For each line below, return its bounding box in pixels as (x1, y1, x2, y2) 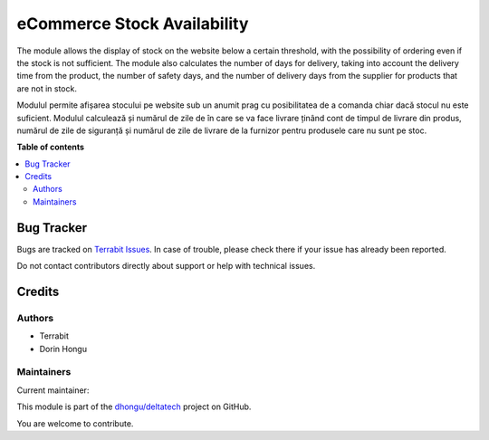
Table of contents (16, 141, 85, 153)
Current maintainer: (16, 385, 90, 396)
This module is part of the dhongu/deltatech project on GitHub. (16, 401, 252, 412)
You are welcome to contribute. (16, 417, 134, 429)
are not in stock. (16, 82, 77, 94)
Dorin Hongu (39, 343, 88, 354)
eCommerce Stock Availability (16, 14, 249, 33)
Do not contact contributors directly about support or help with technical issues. (16, 261, 316, 272)
